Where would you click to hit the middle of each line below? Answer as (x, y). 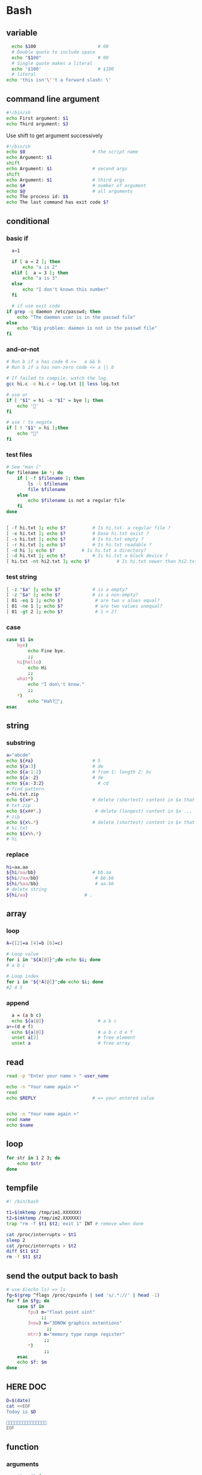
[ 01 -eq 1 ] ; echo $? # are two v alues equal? (83, 601)
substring (21, 743)
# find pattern (25, 789)
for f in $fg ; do (28, 1300)
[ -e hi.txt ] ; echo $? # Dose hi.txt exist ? (78, 533)
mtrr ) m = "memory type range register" (76, 1334)
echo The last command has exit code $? (58, 202)
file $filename (47, 489)
